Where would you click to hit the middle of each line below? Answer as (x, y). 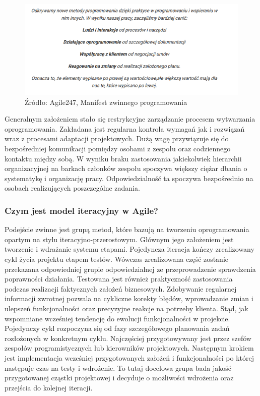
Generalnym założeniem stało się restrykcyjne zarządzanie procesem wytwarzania (130, 119)
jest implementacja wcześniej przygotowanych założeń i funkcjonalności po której (129, 357)
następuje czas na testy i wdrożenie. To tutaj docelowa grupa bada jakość (118, 367)
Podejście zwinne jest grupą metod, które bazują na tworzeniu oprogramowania (127, 229)
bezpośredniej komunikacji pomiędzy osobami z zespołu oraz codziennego (118, 149)
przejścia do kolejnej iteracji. (49, 387)
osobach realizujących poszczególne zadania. (72, 188)
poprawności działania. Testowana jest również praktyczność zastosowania (119, 279)
